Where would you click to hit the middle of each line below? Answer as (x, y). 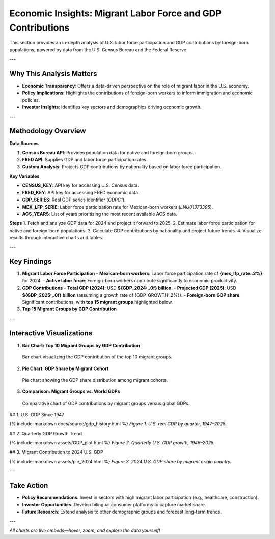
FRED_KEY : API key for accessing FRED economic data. (81, 192)
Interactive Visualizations (51, 333)
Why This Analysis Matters (53, 74)
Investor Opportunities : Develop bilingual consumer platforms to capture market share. (114, 504)
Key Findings (31, 261)
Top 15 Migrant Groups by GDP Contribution (70, 309)
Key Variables (24, 176)
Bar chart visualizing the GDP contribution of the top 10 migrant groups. (97, 357)
